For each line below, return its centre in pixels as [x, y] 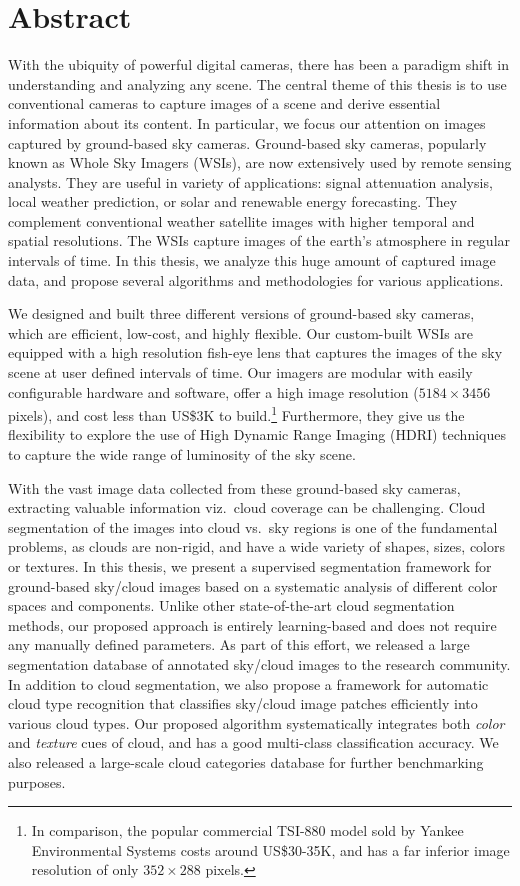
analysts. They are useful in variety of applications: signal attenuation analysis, [250, 181]
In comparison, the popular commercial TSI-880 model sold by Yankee [247, 830]
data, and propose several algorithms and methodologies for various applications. [256, 279]
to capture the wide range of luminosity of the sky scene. [182, 454]
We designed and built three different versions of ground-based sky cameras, [241, 313]
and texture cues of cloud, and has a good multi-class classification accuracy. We [253, 742]
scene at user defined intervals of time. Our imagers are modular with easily [240, 372]
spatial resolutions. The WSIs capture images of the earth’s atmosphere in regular [259, 240]
